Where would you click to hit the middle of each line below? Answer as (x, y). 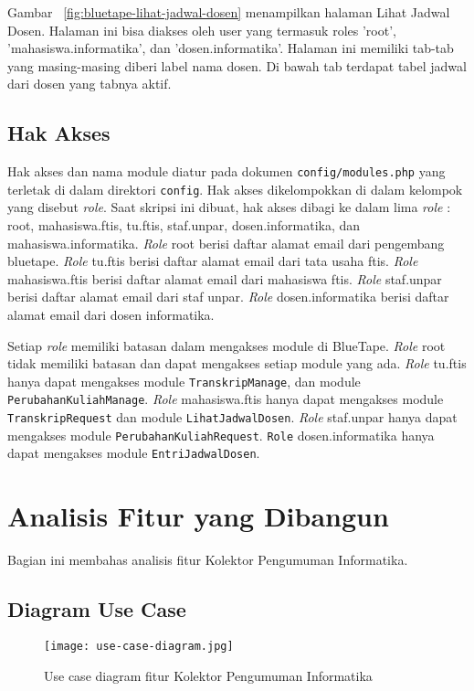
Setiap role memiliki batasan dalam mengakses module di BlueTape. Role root (226, 345)
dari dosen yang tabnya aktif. (90, 84)
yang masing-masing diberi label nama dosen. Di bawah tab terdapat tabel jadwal (237, 65)
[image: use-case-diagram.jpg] (139, 647)
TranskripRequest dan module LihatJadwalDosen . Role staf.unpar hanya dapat (232, 417)
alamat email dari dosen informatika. (111, 315)
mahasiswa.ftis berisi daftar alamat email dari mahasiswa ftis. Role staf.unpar (225, 278)
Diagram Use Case (97, 609)
